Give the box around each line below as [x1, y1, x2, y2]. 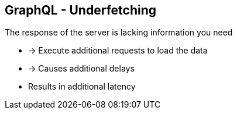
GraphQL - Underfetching [5, 3, 157, 17]
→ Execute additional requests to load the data [28, 45, 208, 56]
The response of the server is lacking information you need [5, 27, 233, 38]
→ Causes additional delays [28, 63, 135, 74]
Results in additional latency [28, 81, 136, 92]
